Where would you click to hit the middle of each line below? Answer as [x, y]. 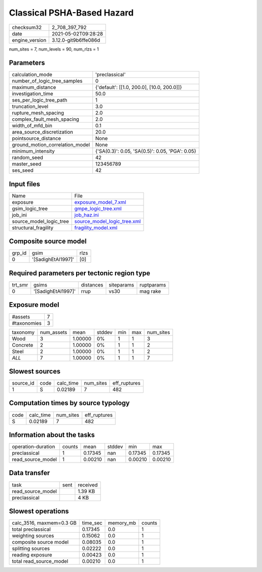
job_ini [19, 215]
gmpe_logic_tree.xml [98, 208]
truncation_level [30, 107]
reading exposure [32, 555]
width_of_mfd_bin [32, 125]
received [88, 485]
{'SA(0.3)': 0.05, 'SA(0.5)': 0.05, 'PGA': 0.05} [146, 151]
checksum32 [27, 27]
